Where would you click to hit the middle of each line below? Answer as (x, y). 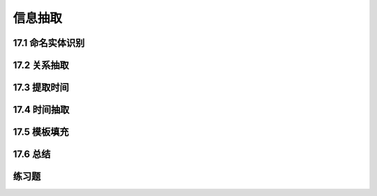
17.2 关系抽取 (41, 65)
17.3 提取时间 (41, 88)
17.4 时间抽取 (41, 110)
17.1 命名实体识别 (49, 43)
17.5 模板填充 (41, 132)
